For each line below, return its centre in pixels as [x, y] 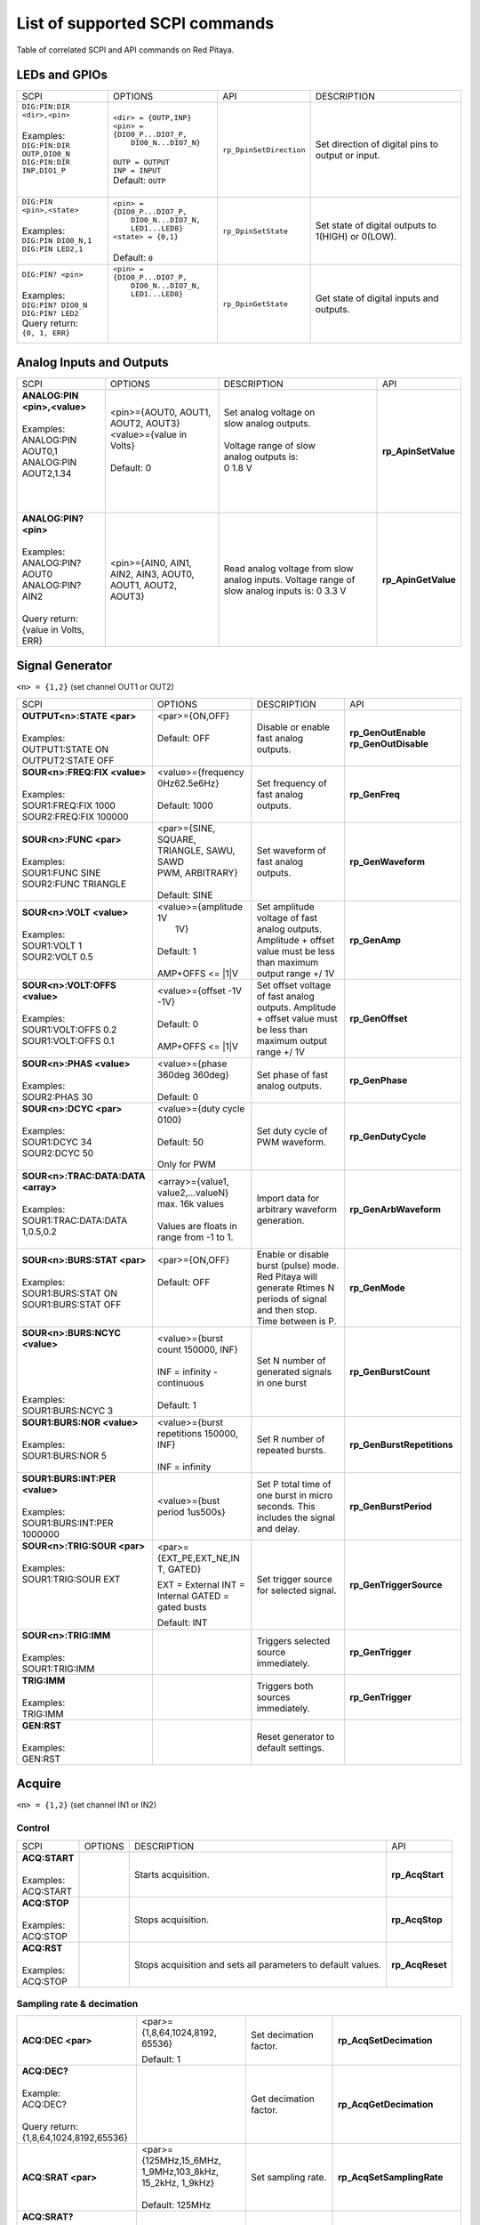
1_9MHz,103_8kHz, [180, 2172]
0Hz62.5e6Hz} [188, 783]
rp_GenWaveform [388, 862]
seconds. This [286, 1506]
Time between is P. [296, 1321]
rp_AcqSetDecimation [385, 2041]
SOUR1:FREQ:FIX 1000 [68, 805]
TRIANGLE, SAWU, [196, 850]
